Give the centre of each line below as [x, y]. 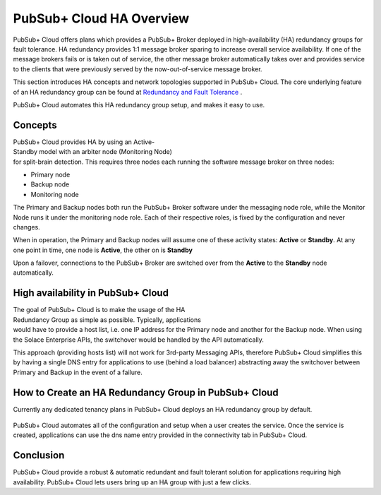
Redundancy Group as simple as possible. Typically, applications [107, 320]
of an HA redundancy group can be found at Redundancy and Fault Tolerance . [128, 92]
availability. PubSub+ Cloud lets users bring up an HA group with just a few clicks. [132, 482]
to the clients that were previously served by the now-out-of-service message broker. [138, 69]
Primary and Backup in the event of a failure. [78, 372]
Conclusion [39, 455]
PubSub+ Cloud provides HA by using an [72, 142]
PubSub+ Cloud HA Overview [101, 18]
